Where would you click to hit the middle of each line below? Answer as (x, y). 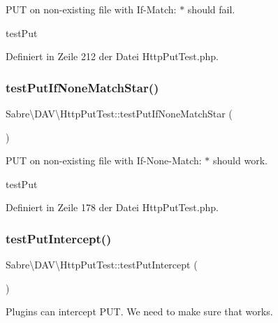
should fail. (211, 9)
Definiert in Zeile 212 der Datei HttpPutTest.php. (112, 56)
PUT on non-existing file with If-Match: (91, 9)
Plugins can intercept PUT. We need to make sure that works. (139, 311)
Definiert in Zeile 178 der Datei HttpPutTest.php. (112, 207)
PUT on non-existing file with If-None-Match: (104, 160)
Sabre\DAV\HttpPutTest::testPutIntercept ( (102, 265)
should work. (240, 160)
